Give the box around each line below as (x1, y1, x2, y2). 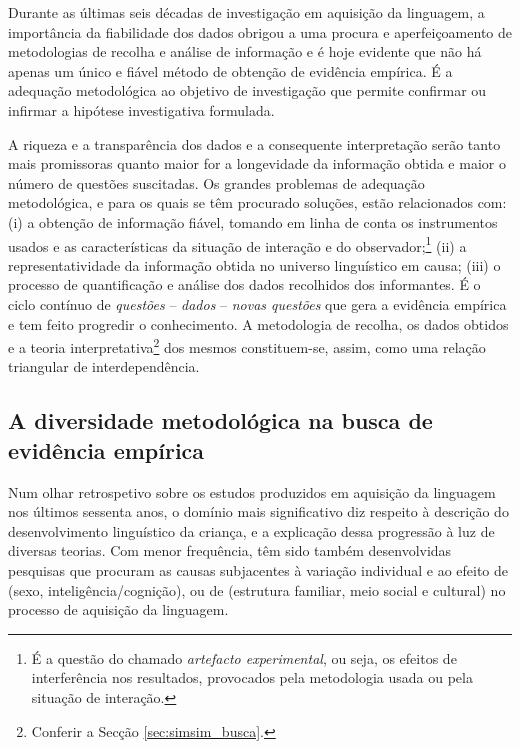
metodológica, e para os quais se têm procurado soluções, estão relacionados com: (8, 192, 507, 213)
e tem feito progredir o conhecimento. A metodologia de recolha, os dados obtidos (8, 313, 509, 334)
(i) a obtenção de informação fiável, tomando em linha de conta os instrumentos (8, 211, 498, 232)
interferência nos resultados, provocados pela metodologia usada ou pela (31, 667, 473, 688)
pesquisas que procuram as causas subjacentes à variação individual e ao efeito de (8, 559, 509, 580)
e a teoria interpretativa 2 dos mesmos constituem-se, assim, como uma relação (8, 334, 486, 357)
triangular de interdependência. (8, 356, 200, 377)
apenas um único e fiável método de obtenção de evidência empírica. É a (8, 60, 453, 81)
